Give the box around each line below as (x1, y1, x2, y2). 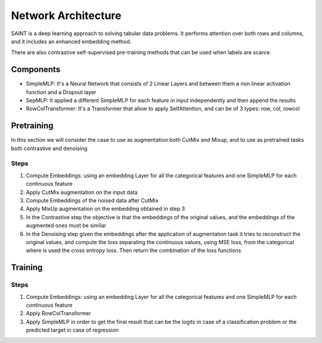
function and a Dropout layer (26, 88, 97, 95)
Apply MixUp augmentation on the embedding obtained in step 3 (26, 205, 185, 213)
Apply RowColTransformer (26, 310, 91, 317)
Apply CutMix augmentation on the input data (26, 188, 138, 196)
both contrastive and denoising (11, 145, 88, 152)
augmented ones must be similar (26, 222, 107, 229)
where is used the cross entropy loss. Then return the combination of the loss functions (26, 247, 241, 254)
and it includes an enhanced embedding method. (11, 38, 132, 45)
